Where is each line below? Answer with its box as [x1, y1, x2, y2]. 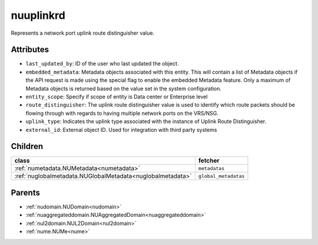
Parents [11, 187, 41, 197]
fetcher [198, 157, 220, 165]
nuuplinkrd [11, 9, 66, 22]
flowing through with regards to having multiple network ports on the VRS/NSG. [25, 110, 219, 117]
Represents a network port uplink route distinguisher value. [11, 29, 155, 37]
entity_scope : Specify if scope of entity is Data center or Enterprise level [25, 93, 208, 100]
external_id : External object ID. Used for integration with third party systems [25, 126, 217, 133]
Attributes [11, 45, 49, 55]
